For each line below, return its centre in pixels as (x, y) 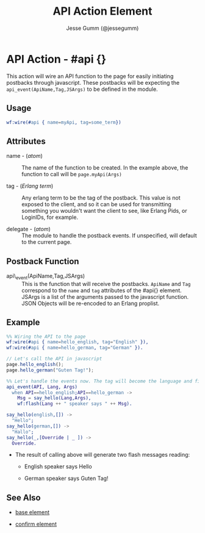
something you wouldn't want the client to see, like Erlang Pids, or (104, 211)
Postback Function (43, 261)
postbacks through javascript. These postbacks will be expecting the (93, 82)
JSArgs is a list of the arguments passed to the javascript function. (105, 296)
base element (32, 512)
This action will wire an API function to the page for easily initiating (90, 76)
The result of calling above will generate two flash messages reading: (103, 455)
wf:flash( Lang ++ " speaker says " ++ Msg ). (75, 404)
